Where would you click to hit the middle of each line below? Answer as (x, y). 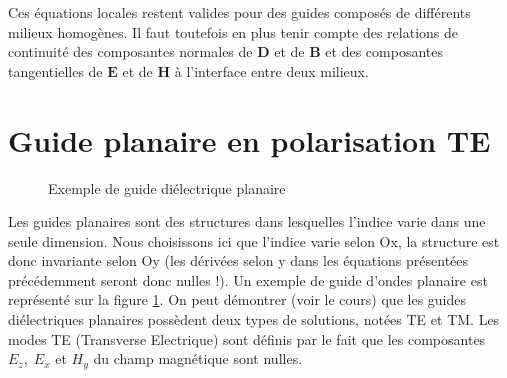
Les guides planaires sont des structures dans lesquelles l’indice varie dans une (247, 221)
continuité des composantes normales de (130, 51)
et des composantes (384, 51)
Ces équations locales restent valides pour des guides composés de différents (239, 12)
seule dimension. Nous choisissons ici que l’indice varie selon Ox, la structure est (254, 240)
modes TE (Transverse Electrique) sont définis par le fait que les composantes (247, 338)
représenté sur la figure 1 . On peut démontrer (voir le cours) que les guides (237, 299)
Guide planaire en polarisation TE (249, 139)
